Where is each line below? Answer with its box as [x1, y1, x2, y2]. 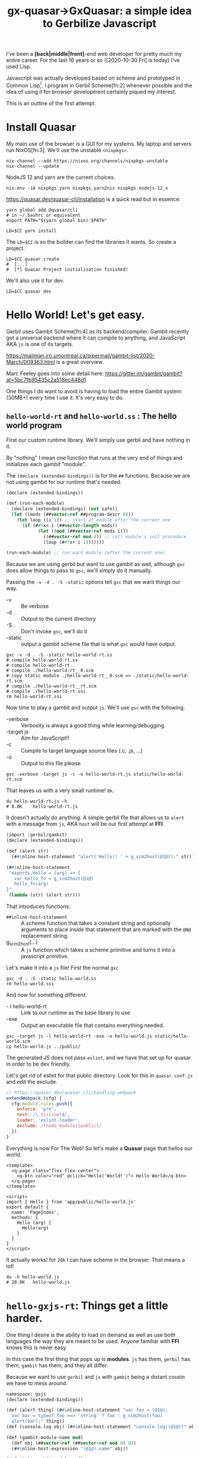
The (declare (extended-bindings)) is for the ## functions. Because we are [6, 472, 191, 479]
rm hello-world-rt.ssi [6, 694, 62, 700]
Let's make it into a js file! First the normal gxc [6, 964, 119, 971]
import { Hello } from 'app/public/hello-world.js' [6, 1199, 136, 1205]
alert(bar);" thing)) [11, 1418, 65, 1425]
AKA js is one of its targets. [6, 340, 74, 347]
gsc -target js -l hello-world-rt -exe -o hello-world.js [6, 1033, 152, 1039]
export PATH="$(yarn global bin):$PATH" [6, 217, 108, 224]
